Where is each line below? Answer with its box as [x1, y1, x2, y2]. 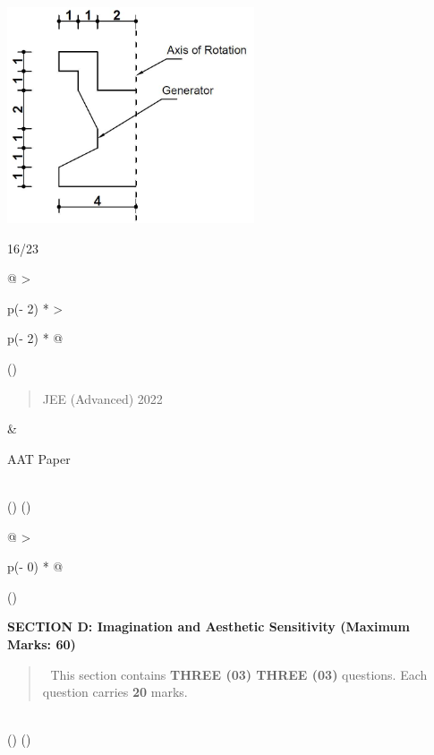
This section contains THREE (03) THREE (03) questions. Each [50, 665, 428, 683]
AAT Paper [7, 449, 71, 468]
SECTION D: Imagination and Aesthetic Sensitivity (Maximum [7, 617, 410, 636]
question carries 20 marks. [42, 682, 188, 701]
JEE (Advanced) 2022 [42, 389, 163, 408]
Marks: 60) [7, 634, 76, 653]
